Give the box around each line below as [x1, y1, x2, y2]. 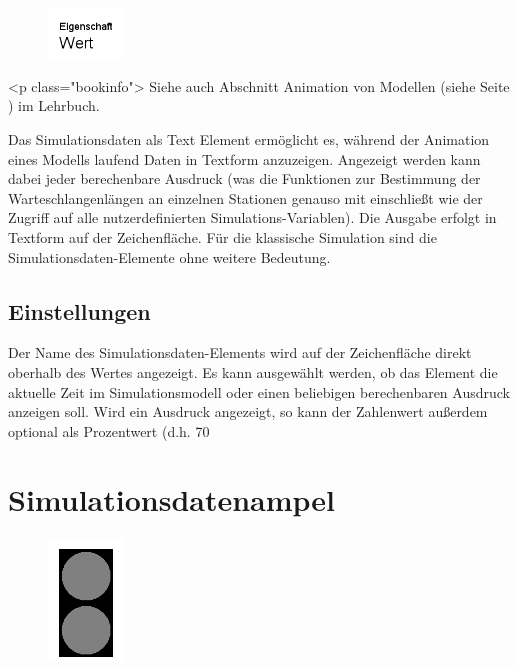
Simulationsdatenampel [8, 479, 336, 520]
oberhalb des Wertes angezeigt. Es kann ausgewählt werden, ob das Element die [8, 361, 498, 382]
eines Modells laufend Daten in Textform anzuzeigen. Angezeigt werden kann [8, 148, 481, 169]
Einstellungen [8, 295, 151, 326]
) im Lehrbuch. [8, 95, 100, 116]
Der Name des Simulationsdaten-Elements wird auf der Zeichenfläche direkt [8, 342, 472, 363]
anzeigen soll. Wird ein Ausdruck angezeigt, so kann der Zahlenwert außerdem [8, 401, 488, 422]
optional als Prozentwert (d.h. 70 [8, 420, 210, 441]
